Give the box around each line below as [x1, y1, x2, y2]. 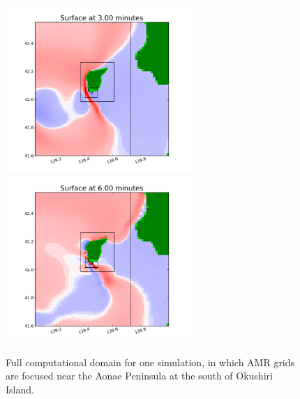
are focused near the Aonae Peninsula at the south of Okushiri [6, 368, 273, 383]
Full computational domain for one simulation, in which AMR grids [6, 354, 295, 369]
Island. [6, 382, 34, 396]
